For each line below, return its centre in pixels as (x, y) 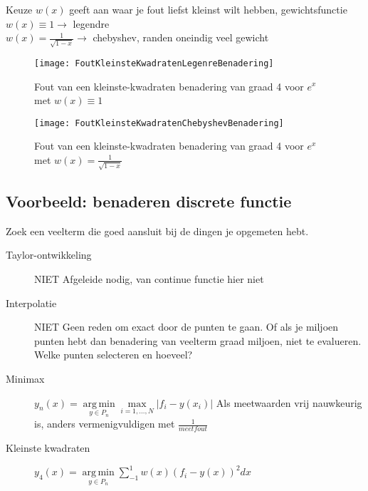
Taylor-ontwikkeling (49, 255)
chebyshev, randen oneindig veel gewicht (181, 37)
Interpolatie (31, 303)
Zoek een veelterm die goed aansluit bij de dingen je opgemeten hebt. (157, 231)
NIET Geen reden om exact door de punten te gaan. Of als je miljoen (186, 327)
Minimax (25, 379)
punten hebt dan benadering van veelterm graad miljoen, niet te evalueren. (198, 340)
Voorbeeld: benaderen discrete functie (149, 201)
